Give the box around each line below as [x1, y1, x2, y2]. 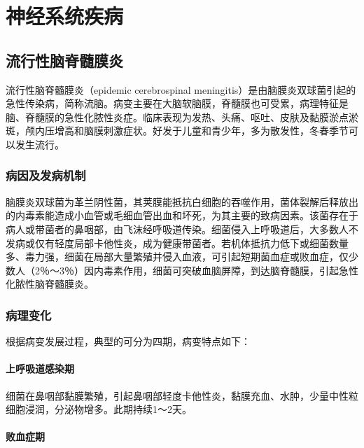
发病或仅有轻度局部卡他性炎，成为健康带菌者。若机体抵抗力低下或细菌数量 [6, 235, 349, 250]
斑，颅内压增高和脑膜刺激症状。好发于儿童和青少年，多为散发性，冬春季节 [6, 123, 349, 138]
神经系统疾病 [6, 1, 124, 30]
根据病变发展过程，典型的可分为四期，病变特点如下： [6, 334, 251, 349]
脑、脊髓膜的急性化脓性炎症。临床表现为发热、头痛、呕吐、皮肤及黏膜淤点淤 [6, 109, 358, 124]
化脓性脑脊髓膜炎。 [6, 276, 94, 291]
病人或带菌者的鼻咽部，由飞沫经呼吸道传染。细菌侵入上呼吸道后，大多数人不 [6, 221, 358, 236]
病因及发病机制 [6, 167, 86, 184]
